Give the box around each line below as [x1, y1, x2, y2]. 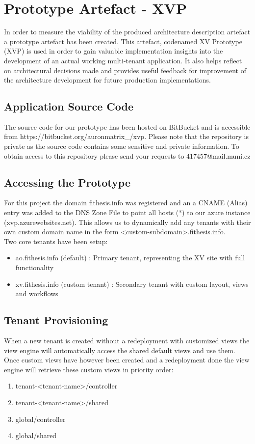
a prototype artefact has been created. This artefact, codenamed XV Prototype [4, 36, 242, 46]
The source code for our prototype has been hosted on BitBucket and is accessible [4, 121, 251, 132]
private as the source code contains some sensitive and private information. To [4, 141, 239, 151]
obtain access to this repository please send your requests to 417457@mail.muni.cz [4, 150, 251, 161]
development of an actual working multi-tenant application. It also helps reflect [4, 55, 242, 65]
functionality [15, 262, 54, 273]
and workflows [15, 288, 58, 299]
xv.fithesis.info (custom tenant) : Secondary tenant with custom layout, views [15, 278, 249, 289]
